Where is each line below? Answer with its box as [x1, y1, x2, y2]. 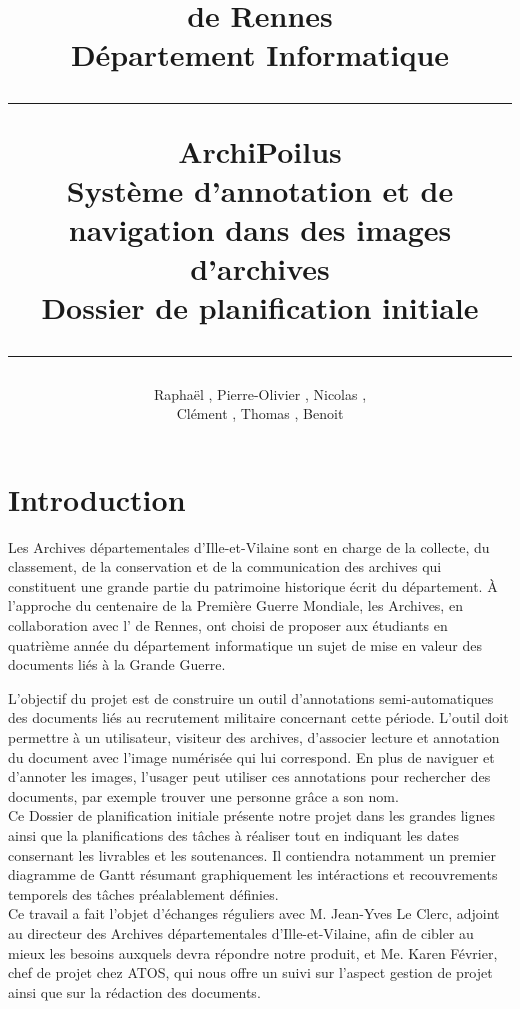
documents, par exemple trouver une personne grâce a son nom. [8, 785, 399, 806]
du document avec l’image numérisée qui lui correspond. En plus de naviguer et [8, 746, 495, 767]
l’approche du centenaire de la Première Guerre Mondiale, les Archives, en [8, 595, 463, 616]
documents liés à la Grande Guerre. [8, 654, 226, 675]
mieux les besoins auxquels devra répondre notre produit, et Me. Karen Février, [8, 942, 498, 963]
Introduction [8, 478, 186, 519]
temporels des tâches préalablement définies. [8, 883, 279, 904]
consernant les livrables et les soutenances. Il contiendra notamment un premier [8, 844, 496, 865]
